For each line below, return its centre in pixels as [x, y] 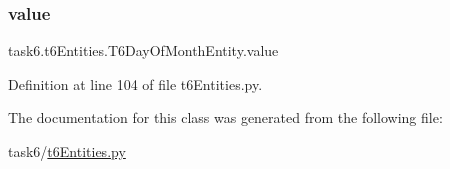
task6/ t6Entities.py [67, 151]
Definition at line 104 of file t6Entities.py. [135, 83]
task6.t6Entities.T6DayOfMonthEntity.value [143, 50]
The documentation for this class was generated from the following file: [225, 117]
